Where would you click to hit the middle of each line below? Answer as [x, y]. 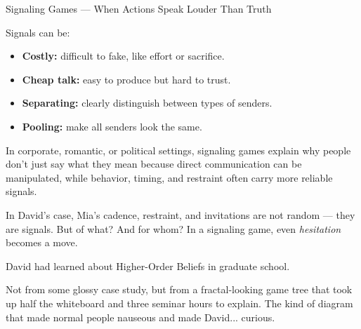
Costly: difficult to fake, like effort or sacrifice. [123, 56]
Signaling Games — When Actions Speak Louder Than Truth [139, 8]
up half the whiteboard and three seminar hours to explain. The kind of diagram [179, 303]
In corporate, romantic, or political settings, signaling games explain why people [178, 150]
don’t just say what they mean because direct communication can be [154, 164]
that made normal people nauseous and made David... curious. [140, 317]
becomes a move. [42, 242]
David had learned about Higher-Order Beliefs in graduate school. [148, 266]
